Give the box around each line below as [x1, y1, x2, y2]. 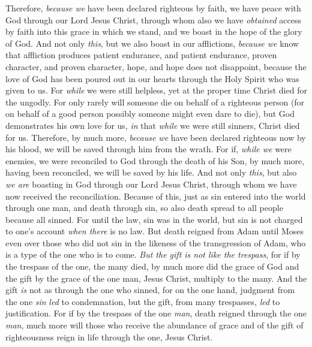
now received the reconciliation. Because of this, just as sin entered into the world [5, 189, 306, 202]
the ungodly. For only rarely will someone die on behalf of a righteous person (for [5, 95, 305, 108]
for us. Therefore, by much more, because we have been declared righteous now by [5, 131, 306, 143]
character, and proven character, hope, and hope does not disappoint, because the [5, 60, 307, 73]
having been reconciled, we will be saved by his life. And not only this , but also [5, 166, 297, 179]
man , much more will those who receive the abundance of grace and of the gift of [5, 319, 304, 331]
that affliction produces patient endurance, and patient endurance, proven [5, 49, 277, 61]
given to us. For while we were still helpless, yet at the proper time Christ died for [5, 84, 307, 96]
